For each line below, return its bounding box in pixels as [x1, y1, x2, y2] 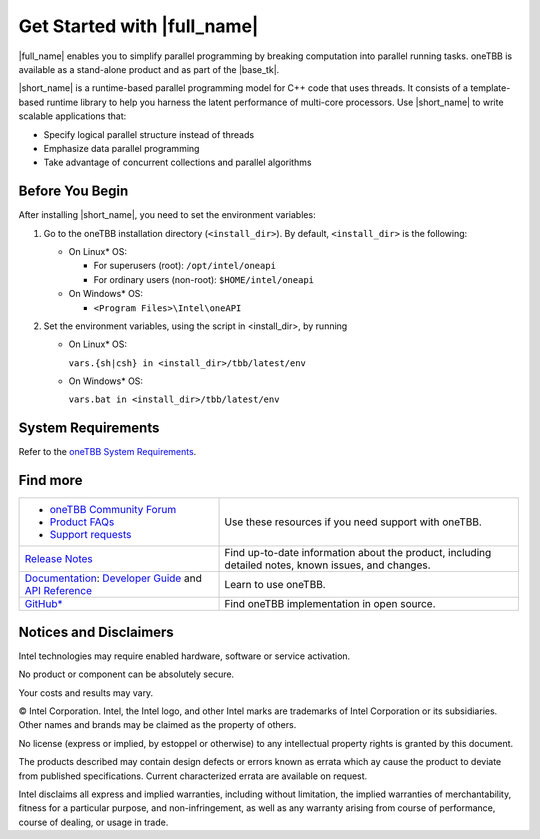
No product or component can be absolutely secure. [18, 668, 235, 680]
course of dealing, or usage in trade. [18, 816, 169, 828]
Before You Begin [18, 183, 129, 200]
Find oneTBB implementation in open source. [224, 597, 436, 611]
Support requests [49, 528, 132, 542]
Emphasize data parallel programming [43, 142, 200, 154]
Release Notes [24, 552, 94, 566]
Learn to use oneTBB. [224, 578, 326, 592]
